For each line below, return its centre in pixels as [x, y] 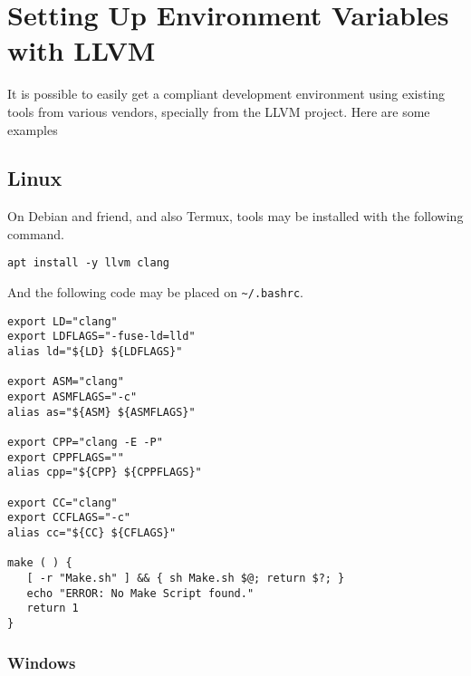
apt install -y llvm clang [88, 263]
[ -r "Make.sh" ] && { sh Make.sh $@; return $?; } [186, 578]
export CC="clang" [62, 502]
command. [36, 233]
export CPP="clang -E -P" [85, 443]
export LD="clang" [62, 321]
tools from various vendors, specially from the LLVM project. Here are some [219, 111]
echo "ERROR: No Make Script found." [140, 593]
